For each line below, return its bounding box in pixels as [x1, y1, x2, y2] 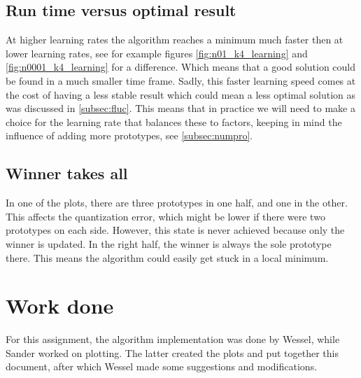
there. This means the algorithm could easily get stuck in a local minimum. [6, 250, 329, 265]
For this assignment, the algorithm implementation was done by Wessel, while [6, 332, 340, 346]
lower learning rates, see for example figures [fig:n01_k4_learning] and [6, 45, 308, 60]
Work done [6, 291, 114, 320]
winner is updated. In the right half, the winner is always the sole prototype [6, 236, 332, 251]
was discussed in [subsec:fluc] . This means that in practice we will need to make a [6, 101, 355, 115]
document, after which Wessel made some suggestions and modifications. [6, 359, 318, 374]
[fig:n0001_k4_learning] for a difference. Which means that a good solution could [6, 59, 356, 74]
